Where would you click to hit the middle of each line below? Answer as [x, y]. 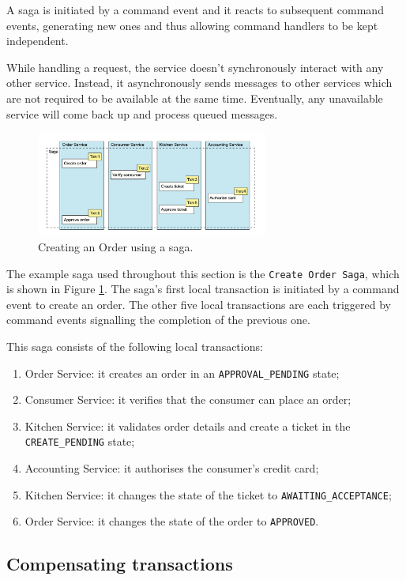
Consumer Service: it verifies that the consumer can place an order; [188, 399]
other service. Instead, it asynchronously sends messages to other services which [199, 83]
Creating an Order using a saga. [116, 246]
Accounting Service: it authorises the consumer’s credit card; [172, 468]
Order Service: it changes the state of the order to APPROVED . [172, 521]
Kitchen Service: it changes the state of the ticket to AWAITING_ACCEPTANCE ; [208, 494]
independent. [38, 41]
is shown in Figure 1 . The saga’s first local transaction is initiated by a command [203, 289]
